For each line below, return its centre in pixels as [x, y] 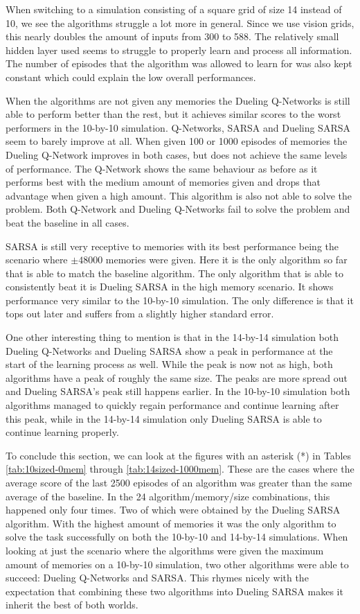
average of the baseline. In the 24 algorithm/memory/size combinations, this [168, 496]
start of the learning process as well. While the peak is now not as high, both [169, 364]
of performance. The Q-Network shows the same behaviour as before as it [162, 168]
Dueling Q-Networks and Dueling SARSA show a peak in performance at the [169, 350]
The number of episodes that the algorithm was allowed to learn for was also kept [179, 63]
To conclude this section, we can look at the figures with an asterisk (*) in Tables [179, 455]
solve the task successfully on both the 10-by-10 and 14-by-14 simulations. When [177, 537]
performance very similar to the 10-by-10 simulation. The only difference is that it [180, 300]
